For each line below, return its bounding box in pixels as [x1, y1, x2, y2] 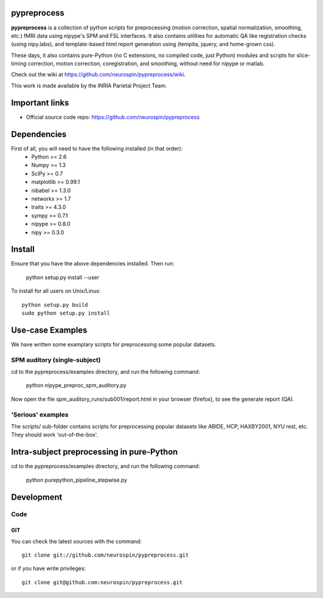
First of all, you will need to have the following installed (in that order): [11, 144, 183, 152]
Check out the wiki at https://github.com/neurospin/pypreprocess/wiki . [11, 71, 186, 78]
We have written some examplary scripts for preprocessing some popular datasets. [11, 340, 217, 348]
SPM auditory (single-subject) [11, 355, 101, 364]
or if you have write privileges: [11, 565, 86, 572]
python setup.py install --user [26, 273, 100, 281]
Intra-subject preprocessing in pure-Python [11, 447, 178, 457]
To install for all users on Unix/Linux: [11, 288, 101, 295]
